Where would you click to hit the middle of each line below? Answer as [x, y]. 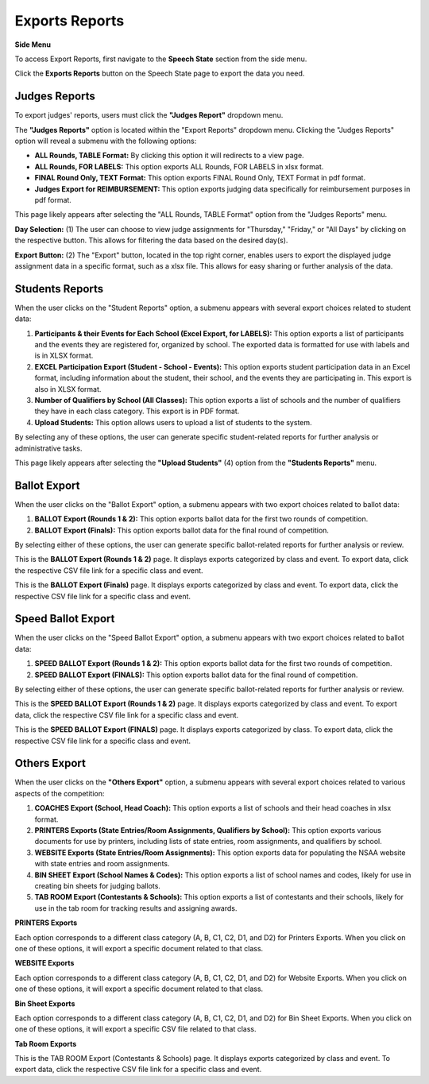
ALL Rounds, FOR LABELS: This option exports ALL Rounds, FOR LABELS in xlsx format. [179, 166]
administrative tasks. [48, 448]
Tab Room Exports [46, 1043]
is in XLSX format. [64, 356]
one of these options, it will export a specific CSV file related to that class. [136, 1029]
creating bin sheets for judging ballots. [97, 886]
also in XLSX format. [68, 389]
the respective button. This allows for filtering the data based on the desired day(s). [151, 240]
